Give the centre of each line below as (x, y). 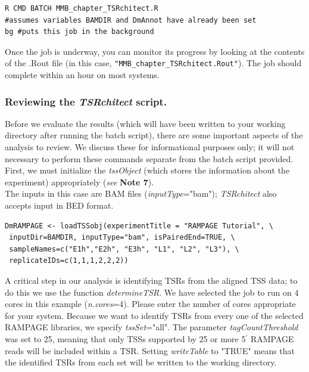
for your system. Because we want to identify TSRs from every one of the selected (154, 315)
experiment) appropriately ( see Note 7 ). (79, 182)
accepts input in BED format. (59, 205)
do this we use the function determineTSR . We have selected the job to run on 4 (152, 292)
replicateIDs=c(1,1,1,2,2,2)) (69, 261)
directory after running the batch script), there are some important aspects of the (154, 135)
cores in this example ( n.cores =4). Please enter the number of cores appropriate (150, 304)
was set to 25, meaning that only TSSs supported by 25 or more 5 (125, 338)
